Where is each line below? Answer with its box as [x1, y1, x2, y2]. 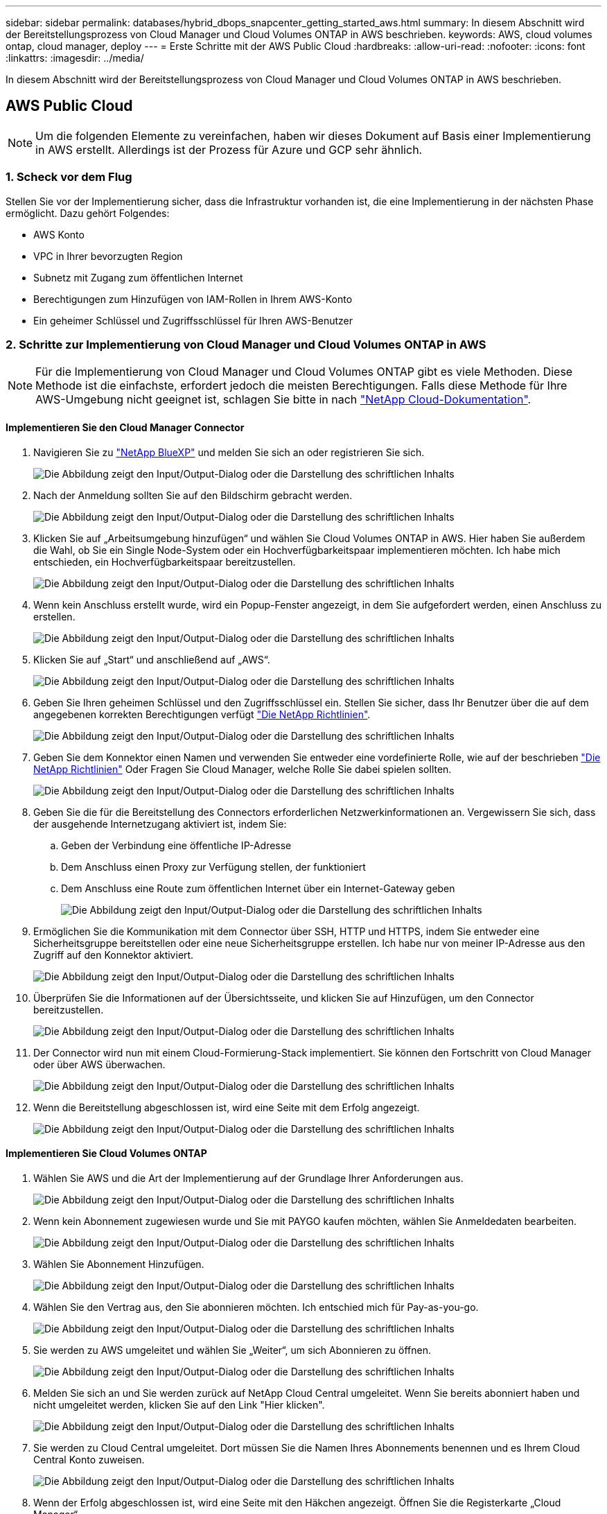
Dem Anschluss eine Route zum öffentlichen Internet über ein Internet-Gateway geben [61, 882, 455, 894]
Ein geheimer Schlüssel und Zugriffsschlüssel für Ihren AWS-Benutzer [33, 314, 353, 327]
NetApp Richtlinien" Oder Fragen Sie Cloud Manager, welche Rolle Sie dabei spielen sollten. [33, 763, 452, 775]
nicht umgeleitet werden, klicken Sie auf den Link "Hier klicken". [33, 1398, 325, 1411]
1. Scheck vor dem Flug [6, 170, 132, 184]
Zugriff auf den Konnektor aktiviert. [33, 948, 194, 961]
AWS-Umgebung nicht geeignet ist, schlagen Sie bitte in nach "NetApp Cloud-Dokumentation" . [35, 392, 531, 407]
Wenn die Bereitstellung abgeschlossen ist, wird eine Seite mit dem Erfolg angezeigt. [33, 1101, 420, 1113]
